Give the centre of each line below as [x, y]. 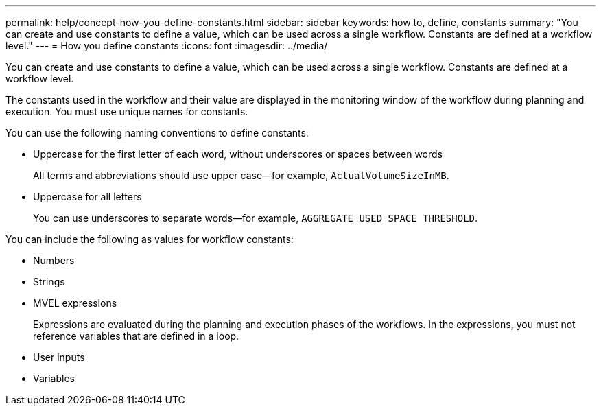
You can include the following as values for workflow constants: [150, 239]
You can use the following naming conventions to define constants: [157, 133]
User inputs [59, 357]
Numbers [54, 260]
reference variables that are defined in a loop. [136, 336]
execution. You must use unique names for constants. [127, 111]
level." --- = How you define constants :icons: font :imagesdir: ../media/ [167, 46]
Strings [49, 282]
